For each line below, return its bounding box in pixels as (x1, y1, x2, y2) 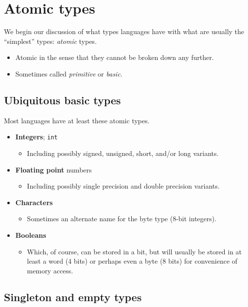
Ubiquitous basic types (4, 92, 121, 107)
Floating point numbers (15, 164, 92, 174)
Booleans (15, 230, 46, 240)
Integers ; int (15, 132, 58, 142)
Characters (15, 197, 53, 207)
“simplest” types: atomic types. (4, 36, 97, 46)
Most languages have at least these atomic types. (4, 115, 150, 125)
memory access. (27, 265, 73, 275)
